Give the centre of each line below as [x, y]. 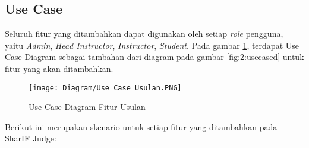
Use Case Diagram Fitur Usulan [87, 107]
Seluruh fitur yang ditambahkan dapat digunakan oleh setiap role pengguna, [144, 34]
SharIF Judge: [31, 138]
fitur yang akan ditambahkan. [59, 68]
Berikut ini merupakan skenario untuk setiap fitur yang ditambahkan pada [141, 126]
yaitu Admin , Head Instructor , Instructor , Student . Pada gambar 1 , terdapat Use [152, 45]
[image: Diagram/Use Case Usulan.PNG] [105, 88]
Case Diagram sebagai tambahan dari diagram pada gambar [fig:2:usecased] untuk [154, 57]
